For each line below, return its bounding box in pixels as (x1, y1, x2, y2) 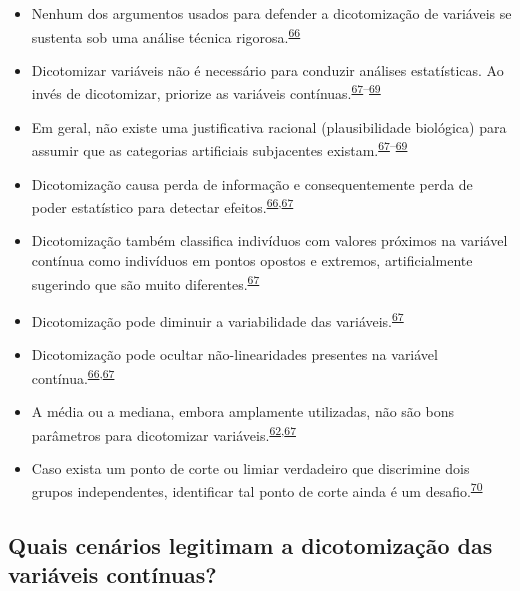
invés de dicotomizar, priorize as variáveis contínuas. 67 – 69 (31, 80, 381, 104)
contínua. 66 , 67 (31, 364, 115, 388)
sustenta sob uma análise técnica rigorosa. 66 (31, 23, 301, 47)
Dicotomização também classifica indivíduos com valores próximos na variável (31, 230, 508, 251)
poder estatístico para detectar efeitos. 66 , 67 (31, 194, 294, 217)
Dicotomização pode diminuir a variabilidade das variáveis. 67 (31, 307, 404, 331)
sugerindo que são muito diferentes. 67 (31, 270, 260, 294)
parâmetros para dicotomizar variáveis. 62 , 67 (31, 421, 296, 445)
